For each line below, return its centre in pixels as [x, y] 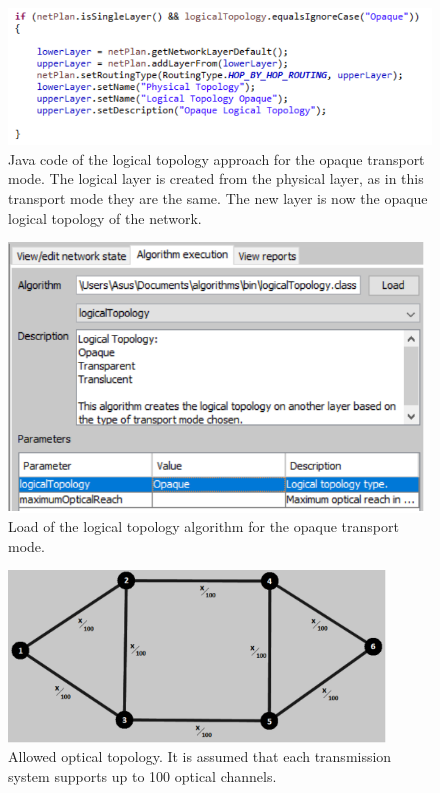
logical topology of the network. [105, 217]
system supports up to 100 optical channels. [142, 776]
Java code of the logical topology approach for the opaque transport [216, 158]
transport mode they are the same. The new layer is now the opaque [218, 197]
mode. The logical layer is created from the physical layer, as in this [216, 178]
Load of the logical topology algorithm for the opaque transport [203, 526]
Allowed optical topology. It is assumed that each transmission [200, 756]
